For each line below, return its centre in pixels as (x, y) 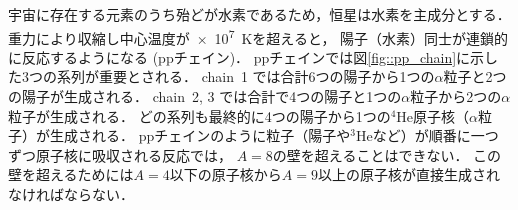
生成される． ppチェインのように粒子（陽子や (200, 135)
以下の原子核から (225, 174)
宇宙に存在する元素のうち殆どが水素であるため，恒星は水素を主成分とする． (259, 14)
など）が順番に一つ (435, 135)
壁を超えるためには (71, 174)
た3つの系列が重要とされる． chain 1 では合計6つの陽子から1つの (221, 76)
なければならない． (71, 194)
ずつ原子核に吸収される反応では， (120, 154)
